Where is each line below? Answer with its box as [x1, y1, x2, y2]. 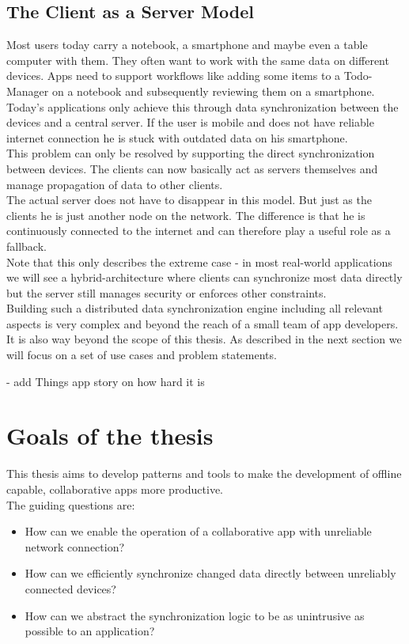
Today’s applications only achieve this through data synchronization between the [6, 98, 399, 115]
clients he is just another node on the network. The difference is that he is [6, 206, 365, 223]
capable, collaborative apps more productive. [6, 480, 223, 497]
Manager [6, 82, 49, 99]
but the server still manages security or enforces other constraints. [6, 284, 327, 301]
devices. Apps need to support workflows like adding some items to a [6, 67, 341, 84]
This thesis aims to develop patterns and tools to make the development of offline [6, 465, 402, 482]
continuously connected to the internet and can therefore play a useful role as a [6, 222, 391, 239]
